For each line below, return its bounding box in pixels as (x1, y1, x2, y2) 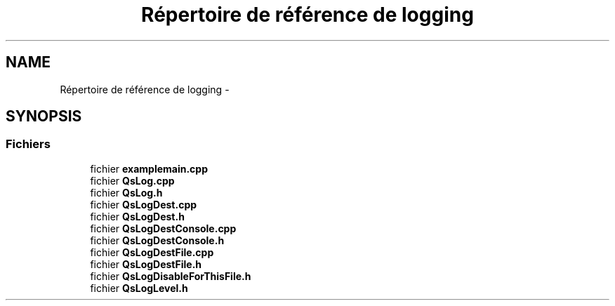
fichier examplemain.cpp (90, 162, 208, 175)
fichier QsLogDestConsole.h (90, 234, 225, 246)
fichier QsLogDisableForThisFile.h (90, 270, 251, 282)
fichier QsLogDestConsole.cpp (90, 222, 237, 234)
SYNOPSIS (6, 107, 82, 126)
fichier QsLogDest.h (90, 210, 185, 222)
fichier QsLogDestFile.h (90, 258, 202, 270)
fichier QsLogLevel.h (90, 281, 188, 294)
